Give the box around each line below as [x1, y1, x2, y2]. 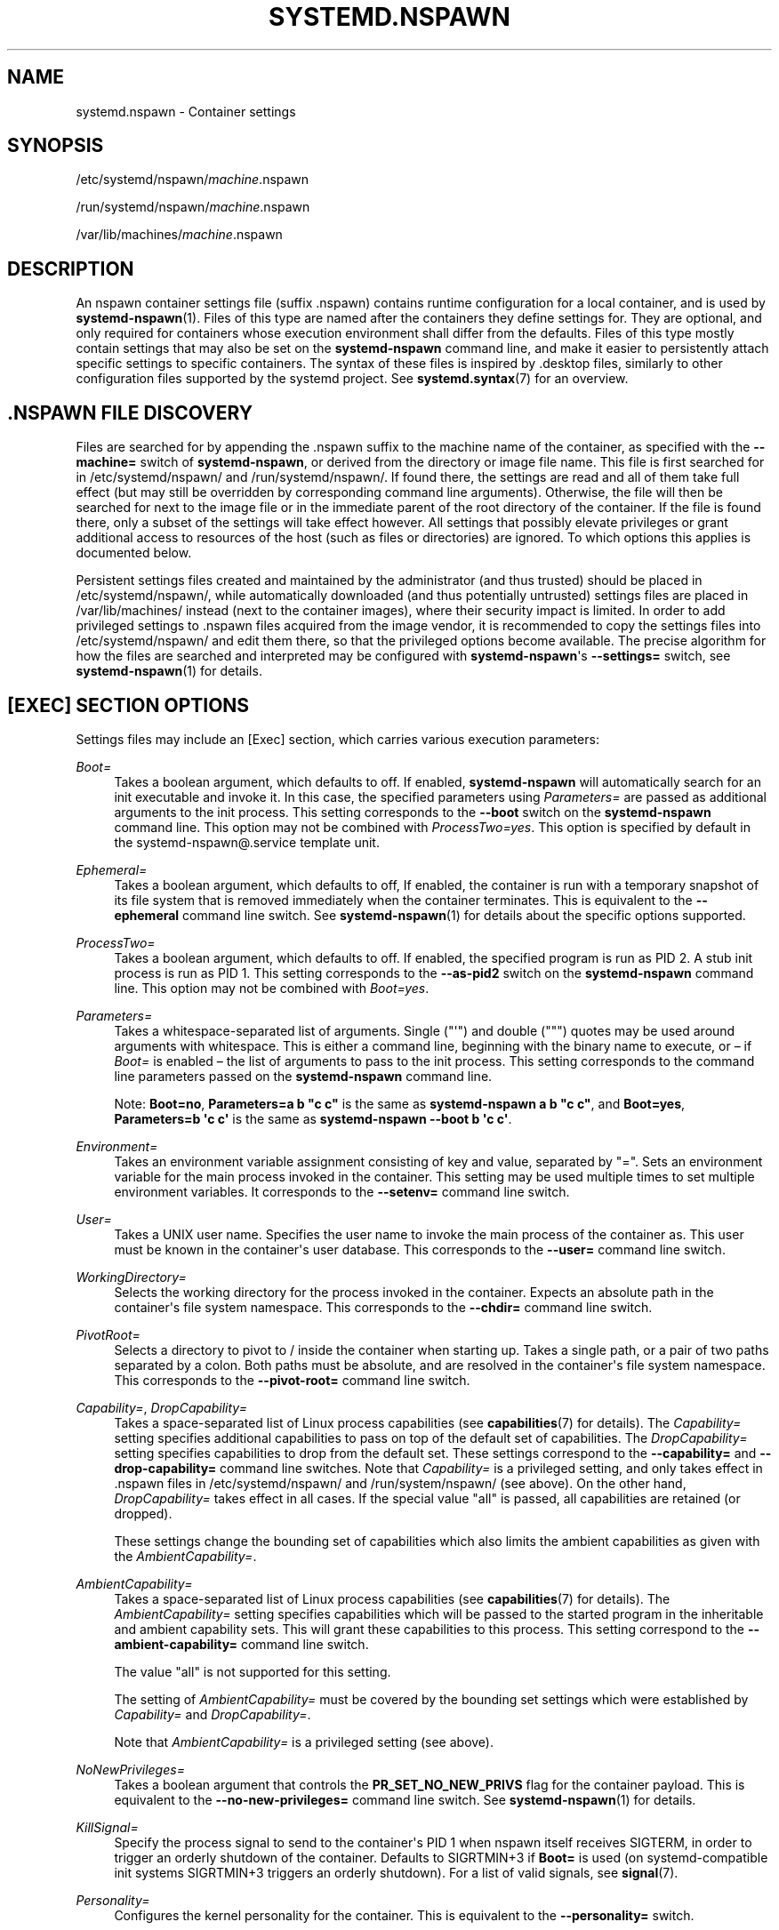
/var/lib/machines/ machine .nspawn [76, 227, 283, 243]
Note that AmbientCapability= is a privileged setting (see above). [114, 1734, 494, 1750]
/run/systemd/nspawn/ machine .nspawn [76, 199, 310, 215]
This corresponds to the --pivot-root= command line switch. [114, 1372, 470, 1388]
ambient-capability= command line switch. [114, 1636, 369, 1652]
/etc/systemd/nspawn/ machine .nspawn [76, 172, 309, 188]
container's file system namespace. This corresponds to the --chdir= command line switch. [114, 1299, 653, 1315]
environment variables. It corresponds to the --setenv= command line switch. [114, 1183, 570, 1199]
